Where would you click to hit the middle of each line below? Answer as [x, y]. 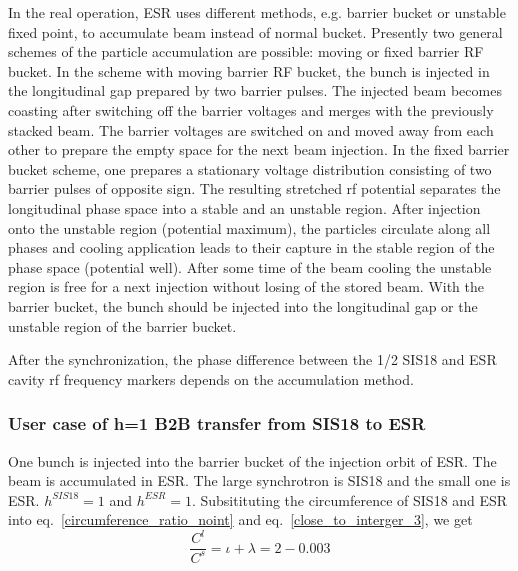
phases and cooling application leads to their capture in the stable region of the [251, 247]
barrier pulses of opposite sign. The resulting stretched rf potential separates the [254, 188]
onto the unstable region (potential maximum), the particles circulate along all [249, 227]
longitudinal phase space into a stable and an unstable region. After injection [244, 207]
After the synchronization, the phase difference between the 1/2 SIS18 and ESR [252, 359]
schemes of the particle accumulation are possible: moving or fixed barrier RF [246, 51]
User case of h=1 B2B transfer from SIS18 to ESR [217, 423]
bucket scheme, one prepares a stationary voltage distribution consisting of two [250, 168]
